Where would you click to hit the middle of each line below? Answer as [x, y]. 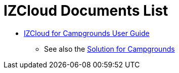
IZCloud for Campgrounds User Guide [87, 33]
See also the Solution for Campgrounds [109, 49]
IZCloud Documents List [86, 11]
